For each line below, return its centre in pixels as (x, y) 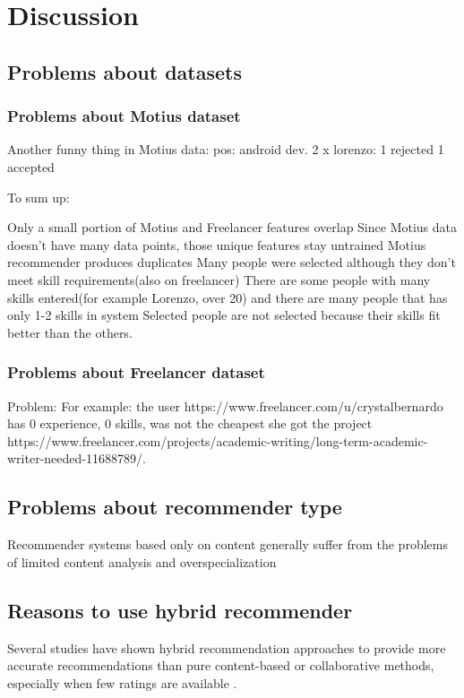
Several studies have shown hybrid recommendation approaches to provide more (227, 647)
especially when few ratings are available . (122, 682)
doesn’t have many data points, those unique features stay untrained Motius (217, 244)
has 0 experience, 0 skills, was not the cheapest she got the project (190, 423)
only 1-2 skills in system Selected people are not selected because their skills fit (224, 315)
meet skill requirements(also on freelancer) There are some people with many (219, 279)
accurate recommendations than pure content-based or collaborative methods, (221, 665)
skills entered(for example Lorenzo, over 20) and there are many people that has (228, 297)
